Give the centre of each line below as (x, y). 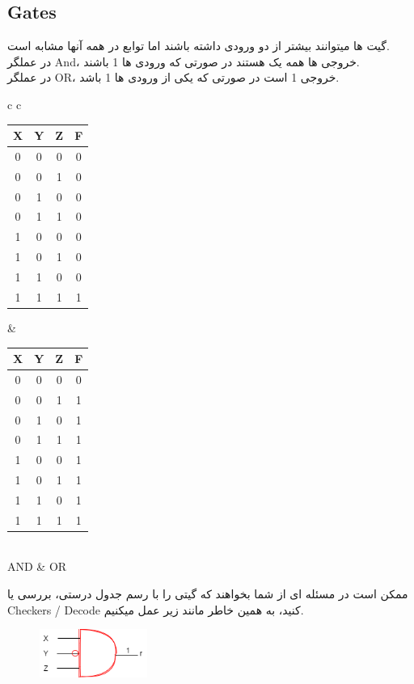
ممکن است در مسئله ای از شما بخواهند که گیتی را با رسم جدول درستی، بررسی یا (208, 594)
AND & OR (37, 566)
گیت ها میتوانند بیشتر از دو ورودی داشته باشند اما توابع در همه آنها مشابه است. (199, 46)
